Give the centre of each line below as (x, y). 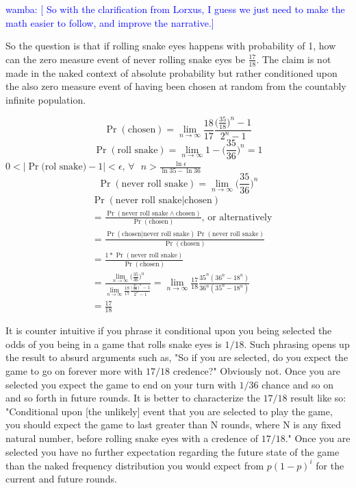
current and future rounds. (61, 479)
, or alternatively (237, 217)
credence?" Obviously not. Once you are (256, 371)
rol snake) (66, 167)
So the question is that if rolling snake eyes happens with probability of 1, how (171, 46)
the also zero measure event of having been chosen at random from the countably (176, 86)
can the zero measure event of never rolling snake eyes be (125, 59)
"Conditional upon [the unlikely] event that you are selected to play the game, (169, 411)
